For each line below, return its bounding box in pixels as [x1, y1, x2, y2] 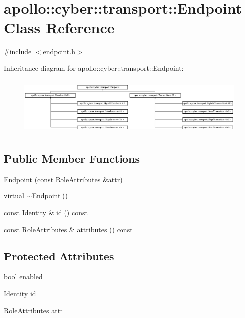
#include [4, 46, 32, 57]
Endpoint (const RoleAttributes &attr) [4, 174, 122, 184]
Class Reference [4, 17, 115, 38]
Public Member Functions [4, 150, 140, 166]
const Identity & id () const [4, 207, 88, 217]
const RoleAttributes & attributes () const [4, 224, 133, 234]
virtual [4, 191, 24, 201]
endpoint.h [43, 46, 75, 57]
